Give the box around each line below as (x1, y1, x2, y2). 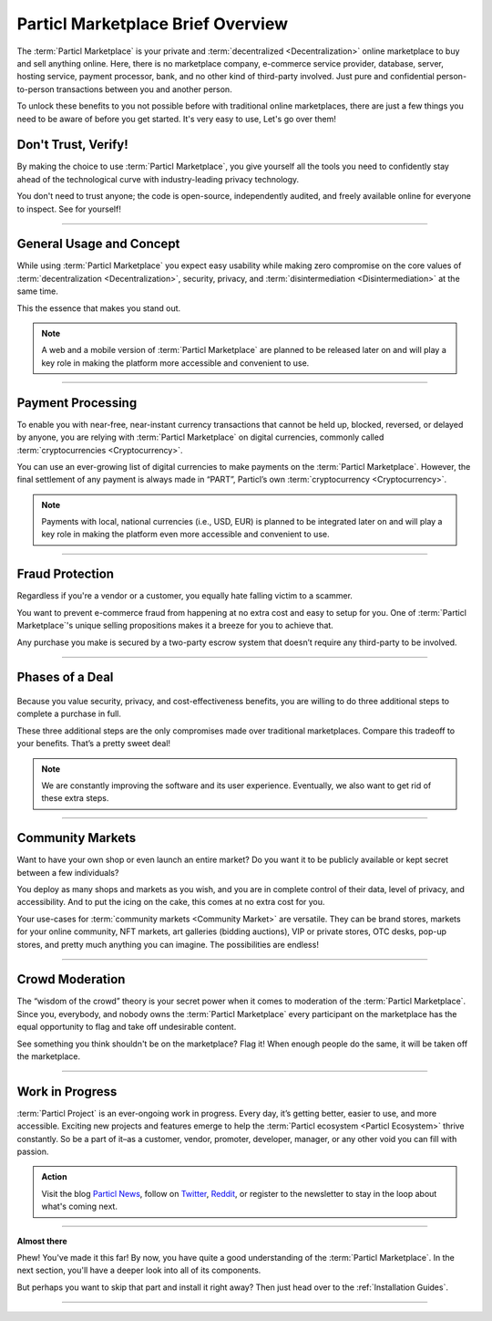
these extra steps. (41, 793, 109, 804)
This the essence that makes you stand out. (16, 302, 181, 314)
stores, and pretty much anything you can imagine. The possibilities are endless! (16, 939, 319, 950)
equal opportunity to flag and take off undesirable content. (16, 1022, 237, 1033)
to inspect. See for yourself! (16, 203, 122, 214)
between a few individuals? (16, 867, 119, 878)
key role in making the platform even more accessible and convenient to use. (41, 529, 330, 540)
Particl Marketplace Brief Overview (16, 14, 289, 34)
